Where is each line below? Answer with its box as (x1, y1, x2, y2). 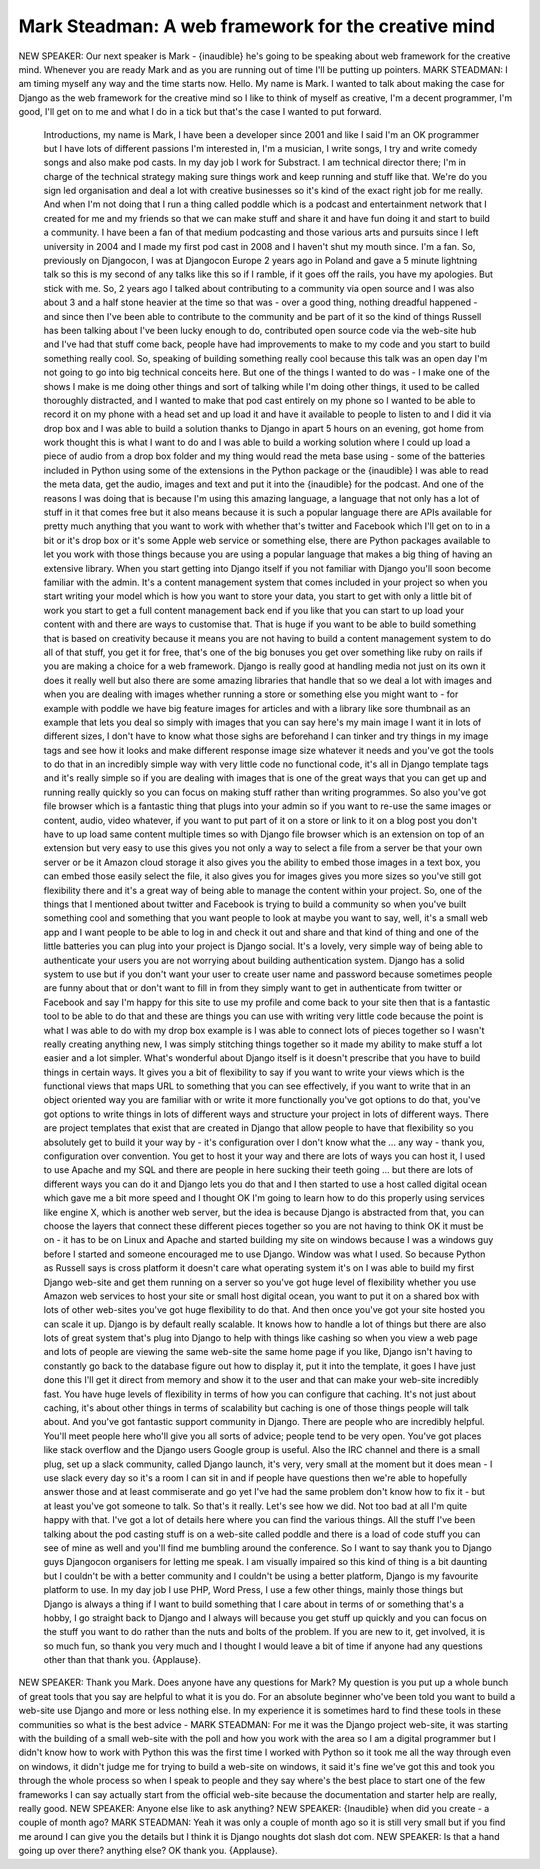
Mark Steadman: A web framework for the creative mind (18, 15, 495, 37)
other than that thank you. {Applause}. (43, 1654, 202, 1666)
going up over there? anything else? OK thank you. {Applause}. (18, 1845, 279, 1857)
